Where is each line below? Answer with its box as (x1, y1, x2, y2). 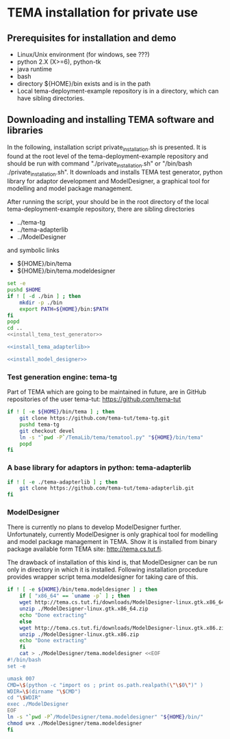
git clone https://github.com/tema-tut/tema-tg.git (19, 415, 170, 422)
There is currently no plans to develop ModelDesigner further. (7, 523, 181, 532)
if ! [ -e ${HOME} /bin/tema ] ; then (7, 409, 115, 416)
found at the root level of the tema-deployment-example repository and (7, 152, 209, 160)
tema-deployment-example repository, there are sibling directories (7, 205, 195, 214)
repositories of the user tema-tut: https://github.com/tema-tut (7, 395, 181, 403)
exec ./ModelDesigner (7, 701, 69, 708)
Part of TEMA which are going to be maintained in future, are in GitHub (7, 388, 207, 396)
